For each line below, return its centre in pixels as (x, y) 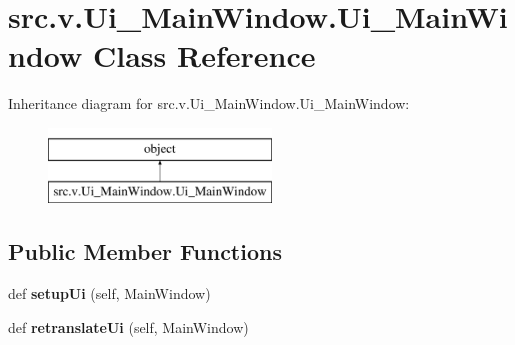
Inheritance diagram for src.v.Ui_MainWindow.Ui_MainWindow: (209, 103)
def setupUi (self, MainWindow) (109, 293)
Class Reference (204, 55)
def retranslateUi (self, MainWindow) (128, 326)
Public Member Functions (145, 251)
